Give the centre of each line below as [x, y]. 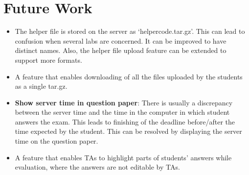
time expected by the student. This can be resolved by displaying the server [128, 131]
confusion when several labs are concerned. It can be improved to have [121, 40]
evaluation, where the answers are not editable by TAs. [97, 167]
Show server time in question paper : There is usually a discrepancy [124, 102]
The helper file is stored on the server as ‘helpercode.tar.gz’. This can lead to [130, 31]
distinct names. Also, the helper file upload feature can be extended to [121, 50]
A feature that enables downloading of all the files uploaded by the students [129, 76]
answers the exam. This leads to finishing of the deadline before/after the [125, 121]
